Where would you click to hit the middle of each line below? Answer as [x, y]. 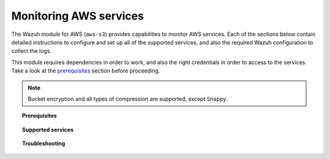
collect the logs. [31, 51]
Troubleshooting [44, 144]
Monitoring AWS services [78, 16]
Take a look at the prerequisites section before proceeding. [86, 71]
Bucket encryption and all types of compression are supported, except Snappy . [128, 99]
